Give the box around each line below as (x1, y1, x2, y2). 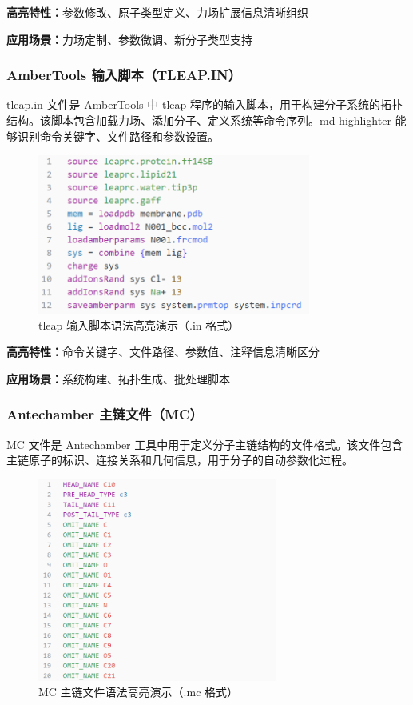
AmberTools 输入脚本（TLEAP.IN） (6, 65, 241, 85)
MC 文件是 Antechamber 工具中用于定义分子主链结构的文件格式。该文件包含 (6, 435, 403, 452)
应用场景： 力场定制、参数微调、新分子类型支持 (6, 30, 252, 47)
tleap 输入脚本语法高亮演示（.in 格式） (38, 316, 240, 333)
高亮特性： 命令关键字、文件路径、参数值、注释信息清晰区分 (6, 343, 320, 360)
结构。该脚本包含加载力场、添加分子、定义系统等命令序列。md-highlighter (6, 112, 391, 128)
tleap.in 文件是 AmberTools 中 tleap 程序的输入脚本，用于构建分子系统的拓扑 (6, 96, 403, 113)
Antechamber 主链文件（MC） (6, 404, 203, 424)
